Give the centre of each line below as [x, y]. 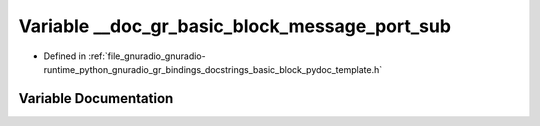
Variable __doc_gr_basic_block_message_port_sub [235, 26]
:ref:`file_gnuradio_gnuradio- [147, 56]
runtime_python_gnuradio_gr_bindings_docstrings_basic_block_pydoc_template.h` [213, 69]
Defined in [65, 56]
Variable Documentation [96, 98]
